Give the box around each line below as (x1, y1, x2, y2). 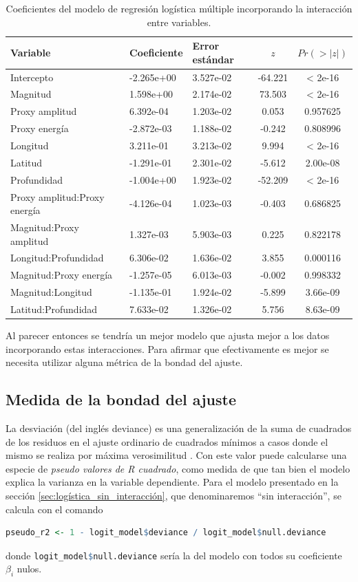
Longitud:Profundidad (10, 250, 104, 265)
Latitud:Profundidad (10, 301, 98, 316)
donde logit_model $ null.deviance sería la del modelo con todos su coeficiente (6, 548, 342, 562)
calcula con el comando (6, 502, 103, 516)
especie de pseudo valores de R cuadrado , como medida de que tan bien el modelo (6, 461, 350, 475)
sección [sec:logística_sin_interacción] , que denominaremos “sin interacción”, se (6, 488, 341, 502)
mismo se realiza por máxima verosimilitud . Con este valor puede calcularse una (6, 448, 347, 462)
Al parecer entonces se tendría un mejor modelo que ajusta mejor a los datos (6, 328, 330, 343)
